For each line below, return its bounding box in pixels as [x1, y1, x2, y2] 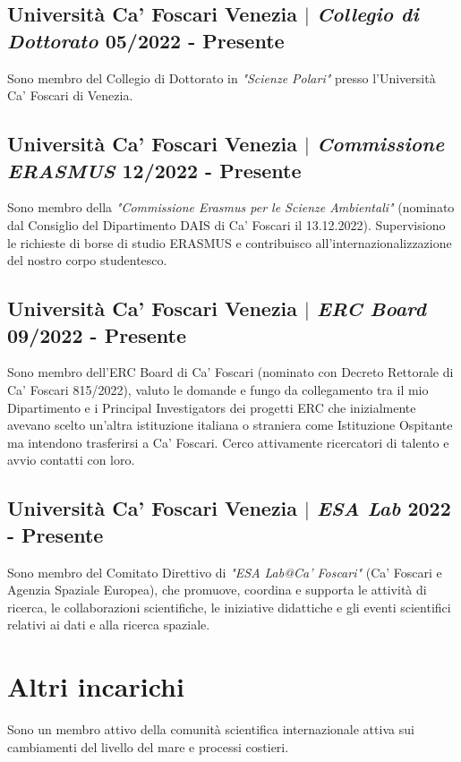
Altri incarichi [7, 668, 184, 705]
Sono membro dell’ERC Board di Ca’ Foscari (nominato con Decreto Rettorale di [7, 363, 454, 381]
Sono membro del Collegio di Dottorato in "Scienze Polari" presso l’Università [7, 68, 436, 87]
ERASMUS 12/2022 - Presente [7, 156, 302, 184]
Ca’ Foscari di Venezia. [7, 86, 133, 105]
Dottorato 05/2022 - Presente [7, 26, 285, 54]
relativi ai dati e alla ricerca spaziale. [7, 615, 210, 634]
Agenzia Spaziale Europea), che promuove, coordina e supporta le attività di [7, 580, 427, 599]
